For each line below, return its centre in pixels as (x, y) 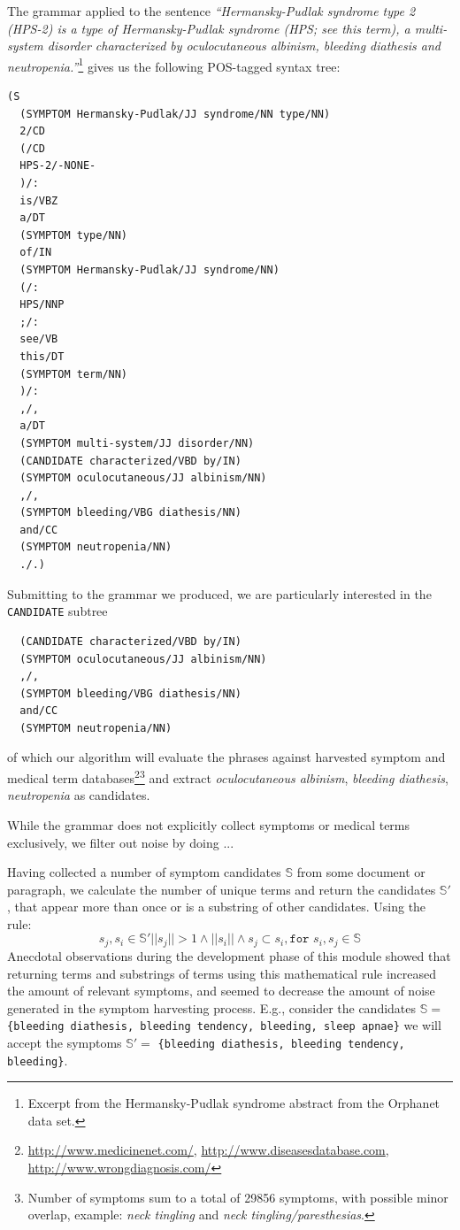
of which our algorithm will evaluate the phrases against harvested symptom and (226, 757)
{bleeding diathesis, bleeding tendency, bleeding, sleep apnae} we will (224, 1025)
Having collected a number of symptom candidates (144, 872)
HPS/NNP (42, 305)
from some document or (361, 872)
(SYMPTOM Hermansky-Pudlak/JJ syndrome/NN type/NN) (175, 114)
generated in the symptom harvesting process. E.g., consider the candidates (212, 1007)
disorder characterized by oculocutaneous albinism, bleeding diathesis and (244, 46)
